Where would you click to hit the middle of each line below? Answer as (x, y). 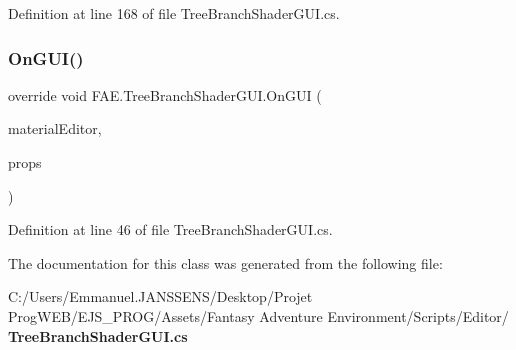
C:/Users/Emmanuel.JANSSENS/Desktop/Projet (160, 296)
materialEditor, (55, 128)
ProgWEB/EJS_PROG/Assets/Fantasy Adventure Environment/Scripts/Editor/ (258, 315)
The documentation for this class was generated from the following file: (225, 262)
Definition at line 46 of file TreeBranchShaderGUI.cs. (170, 229)
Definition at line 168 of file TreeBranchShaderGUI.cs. (174, 13)
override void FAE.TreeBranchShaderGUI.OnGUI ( (165, 94)
